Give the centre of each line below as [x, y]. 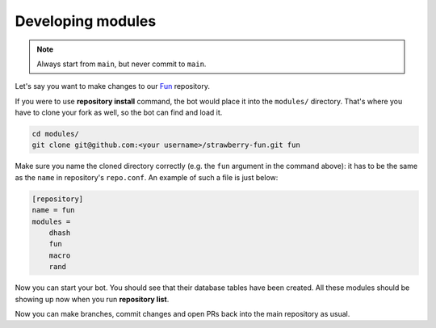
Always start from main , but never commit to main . [122, 64]
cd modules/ [56, 134]
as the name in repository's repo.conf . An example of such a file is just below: [147, 177]
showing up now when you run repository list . [92, 299]
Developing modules [86, 21]
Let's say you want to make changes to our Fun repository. [112, 86]
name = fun [53, 210]
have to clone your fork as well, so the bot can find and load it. [119, 112]
